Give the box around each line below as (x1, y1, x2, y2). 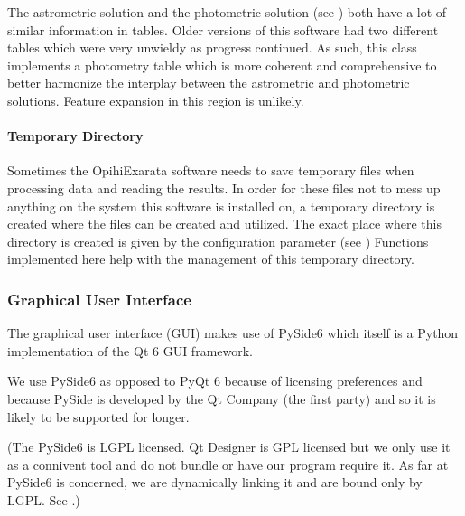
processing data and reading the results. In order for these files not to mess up (7, 178, 441, 197)
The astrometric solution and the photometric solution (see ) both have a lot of (7, 3, 447, 21)
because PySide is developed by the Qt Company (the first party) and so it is (7, 389, 436, 408)
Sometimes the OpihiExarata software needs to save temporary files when (7, 161, 414, 180)
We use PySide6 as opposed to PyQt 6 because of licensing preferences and (7, 371, 423, 390)
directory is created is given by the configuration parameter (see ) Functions (7, 231, 429, 250)
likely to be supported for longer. (7, 407, 190, 426)
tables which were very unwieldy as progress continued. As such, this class (7, 38, 417, 57)
